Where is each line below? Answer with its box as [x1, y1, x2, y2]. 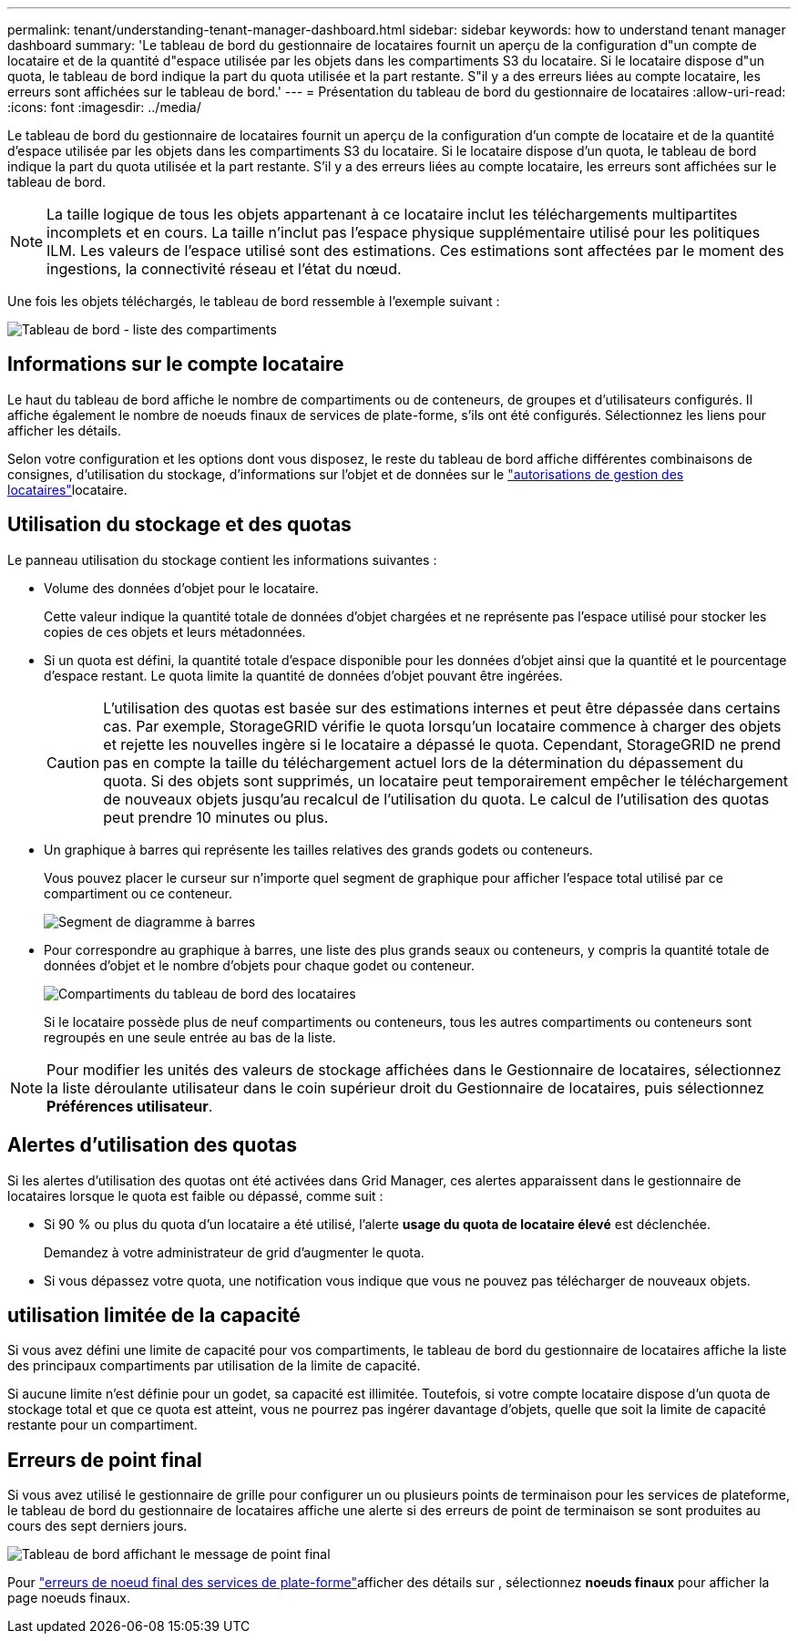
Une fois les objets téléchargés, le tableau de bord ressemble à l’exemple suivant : [7, 293, 500, 309]
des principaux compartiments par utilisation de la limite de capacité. [7, 1358, 421, 1374]
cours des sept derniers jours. [7, 1518, 188, 1534]
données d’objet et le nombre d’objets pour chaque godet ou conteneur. [44, 957, 475, 973]
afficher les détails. [7, 422, 122, 438]
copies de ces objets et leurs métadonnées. [44, 623, 306, 640]
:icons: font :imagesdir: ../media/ [7, 99, 201, 115]
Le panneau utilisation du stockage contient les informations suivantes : [7, 551, 437, 568]
